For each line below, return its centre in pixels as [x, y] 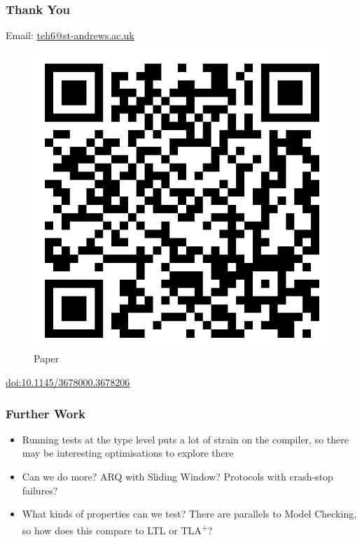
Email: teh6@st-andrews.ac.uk [70, 35]
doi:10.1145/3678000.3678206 [68, 382]
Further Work [46, 413]
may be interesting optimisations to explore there [128, 453]
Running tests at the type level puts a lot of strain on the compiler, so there [185, 439]
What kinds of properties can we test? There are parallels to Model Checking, [189, 514]
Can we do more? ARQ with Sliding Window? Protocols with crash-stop [177, 476]
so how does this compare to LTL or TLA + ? [117, 529]
